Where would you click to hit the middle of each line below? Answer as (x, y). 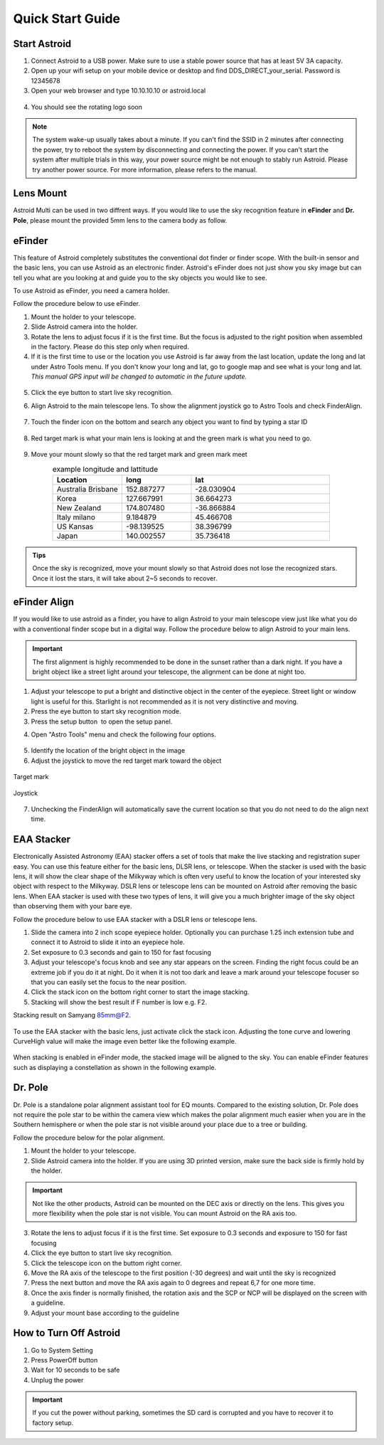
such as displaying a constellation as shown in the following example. (115, 1067)
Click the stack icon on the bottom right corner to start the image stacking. (140, 992)
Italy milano (76, 517)
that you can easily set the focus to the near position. (109, 982)
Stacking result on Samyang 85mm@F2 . (72, 1015)
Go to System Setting (62, 1350)
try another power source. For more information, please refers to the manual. (145, 169)
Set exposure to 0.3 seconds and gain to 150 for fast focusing (121, 952)
